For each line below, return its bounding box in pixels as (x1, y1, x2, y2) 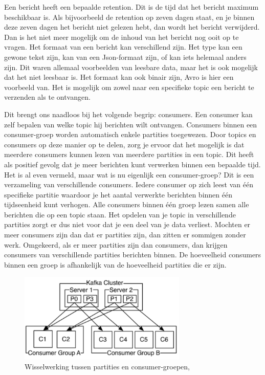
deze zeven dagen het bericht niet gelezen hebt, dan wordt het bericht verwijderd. (4, 21, 260, 32)
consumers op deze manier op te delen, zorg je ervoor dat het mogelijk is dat (4, 139, 245, 149)
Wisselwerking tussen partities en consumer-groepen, (25, 361, 190, 372)
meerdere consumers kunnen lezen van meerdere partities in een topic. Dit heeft (4, 149, 254, 160)
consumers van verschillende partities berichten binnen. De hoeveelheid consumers (4, 249, 261, 260)
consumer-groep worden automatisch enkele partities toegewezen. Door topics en (4, 129, 256, 140)
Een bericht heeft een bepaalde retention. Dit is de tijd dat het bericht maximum (4, 2, 259, 12)
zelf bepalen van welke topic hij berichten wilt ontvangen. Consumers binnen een (4, 119, 257, 129)
